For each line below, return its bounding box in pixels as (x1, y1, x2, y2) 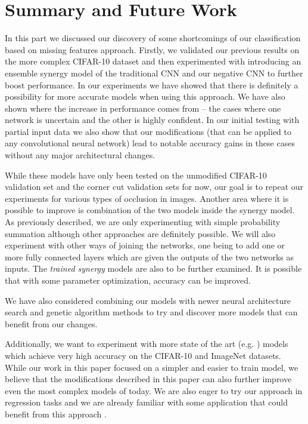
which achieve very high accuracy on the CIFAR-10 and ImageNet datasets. (5, 349, 281, 361)
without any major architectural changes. (5, 149, 155, 161)
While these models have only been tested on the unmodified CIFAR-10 (5, 168, 267, 181)
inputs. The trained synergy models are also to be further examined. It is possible (5, 262, 302, 275)
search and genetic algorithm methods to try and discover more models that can (5, 306, 298, 318)
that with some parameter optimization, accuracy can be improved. (5, 274, 251, 286)
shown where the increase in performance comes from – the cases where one (5, 102, 281, 114)
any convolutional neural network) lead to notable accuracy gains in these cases (5, 137, 295, 149)
